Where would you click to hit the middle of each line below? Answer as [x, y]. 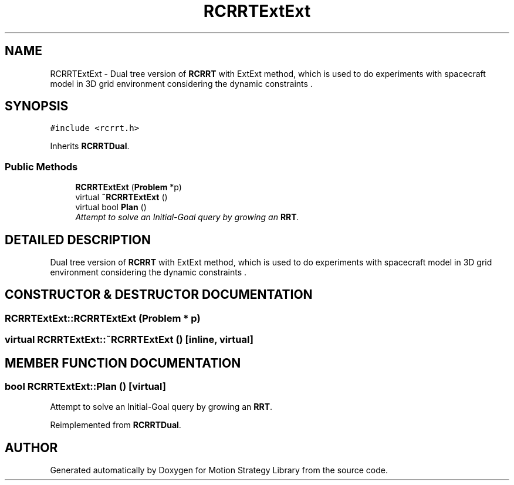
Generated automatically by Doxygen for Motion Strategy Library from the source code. [219, 470]
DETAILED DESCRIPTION [78, 240]
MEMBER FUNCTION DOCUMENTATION [123, 363]
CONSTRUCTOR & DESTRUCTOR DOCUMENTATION [159, 295]
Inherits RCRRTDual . [90, 146]
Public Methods [41, 166]
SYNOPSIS [37, 106]
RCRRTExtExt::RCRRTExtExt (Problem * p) [103, 318]
